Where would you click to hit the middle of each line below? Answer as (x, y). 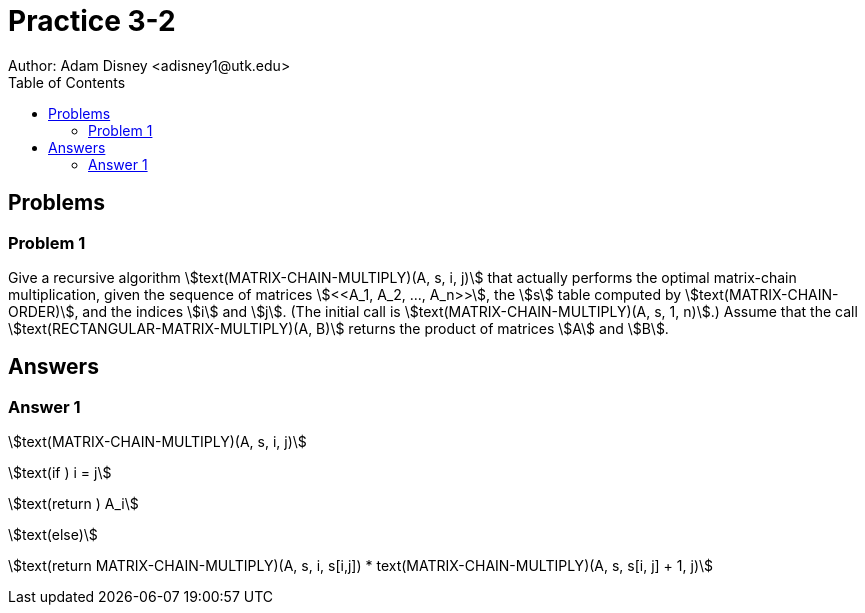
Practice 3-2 (92, 21)
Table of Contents (67, 82)
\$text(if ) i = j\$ (60, 473)
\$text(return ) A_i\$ (73, 504)
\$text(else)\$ (53, 535)
